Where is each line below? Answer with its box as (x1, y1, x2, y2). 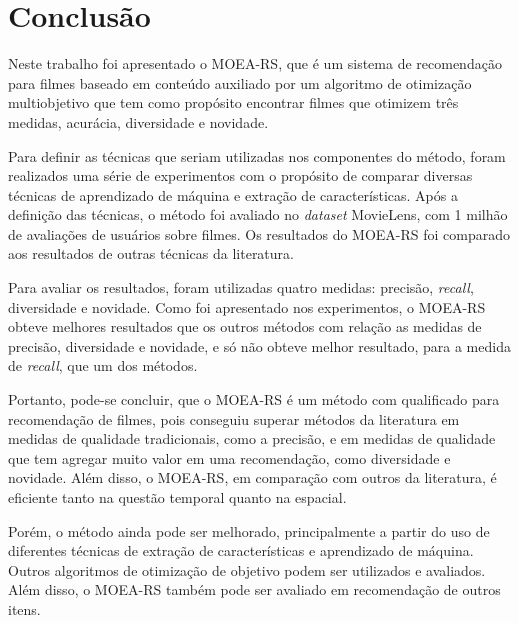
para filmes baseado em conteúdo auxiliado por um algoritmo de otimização (8, 72, 472, 93)
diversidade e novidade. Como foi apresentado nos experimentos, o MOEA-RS (8, 296, 486, 317)
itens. (8, 598, 41, 619)
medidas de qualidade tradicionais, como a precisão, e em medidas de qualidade (8, 428, 496, 449)
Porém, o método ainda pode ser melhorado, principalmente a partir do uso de (8, 520, 490, 541)
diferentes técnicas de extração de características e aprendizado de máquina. (8, 540, 474, 561)
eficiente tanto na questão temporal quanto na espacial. (8, 487, 347, 507)
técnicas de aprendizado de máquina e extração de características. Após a (8, 184, 458, 205)
